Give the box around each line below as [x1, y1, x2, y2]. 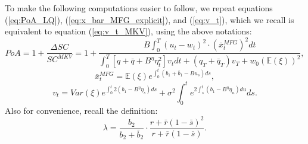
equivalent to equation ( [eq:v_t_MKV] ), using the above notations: [5, 25, 252, 37]
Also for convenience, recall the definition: [5, 104, 158, 116]
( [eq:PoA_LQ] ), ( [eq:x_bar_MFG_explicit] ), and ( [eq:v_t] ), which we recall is [5, 13, 294, 25]
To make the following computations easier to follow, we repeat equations [5, 2, 273, 14]
